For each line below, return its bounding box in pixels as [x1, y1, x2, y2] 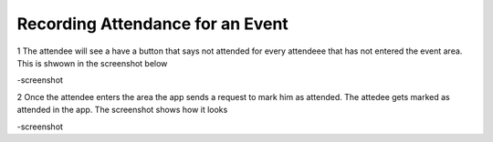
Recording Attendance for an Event [16, 14, 289, 34]
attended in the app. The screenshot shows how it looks [16, 105, 228, 116]
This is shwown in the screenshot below [16, 57, 168, 68]
